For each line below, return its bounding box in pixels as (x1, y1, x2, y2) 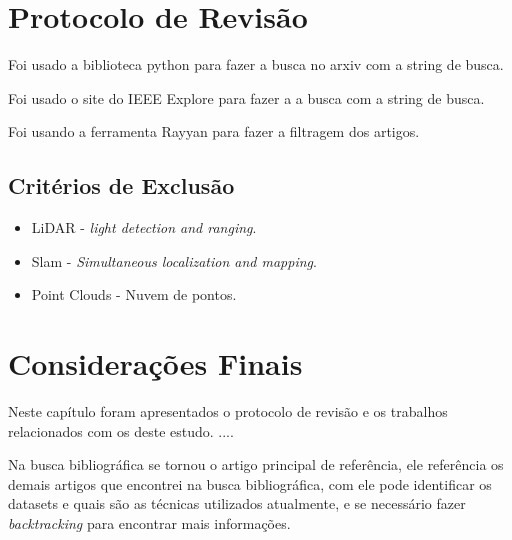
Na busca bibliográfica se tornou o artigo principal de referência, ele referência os (8, 454, 504, 475)
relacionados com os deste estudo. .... (8, 420, 234, 441)
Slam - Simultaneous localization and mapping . (31, 250, 317, 271)
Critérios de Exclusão (8, 170, 235, 201)
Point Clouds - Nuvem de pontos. (31, 284, 237, 305)
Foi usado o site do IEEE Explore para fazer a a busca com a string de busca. (8, 87, 485, 108)
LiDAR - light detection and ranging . (31, 217, 257, 238)
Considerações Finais (8, 343, 303, 384)
